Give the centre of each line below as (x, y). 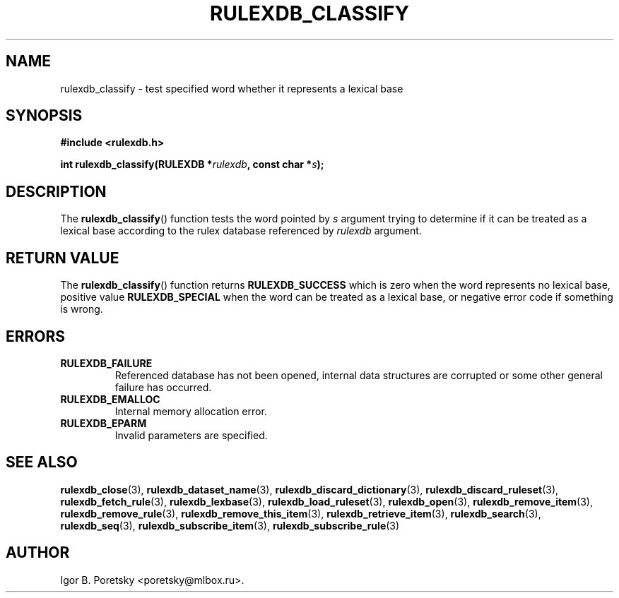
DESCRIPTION (56, 191)
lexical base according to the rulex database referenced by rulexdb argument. (241, 231)
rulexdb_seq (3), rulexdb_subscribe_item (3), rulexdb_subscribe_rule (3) (230, 525)
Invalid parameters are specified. (191, 435)
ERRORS (36, 336)
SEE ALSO (42, 462)
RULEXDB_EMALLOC (110, 399)
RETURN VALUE (63, 258)
